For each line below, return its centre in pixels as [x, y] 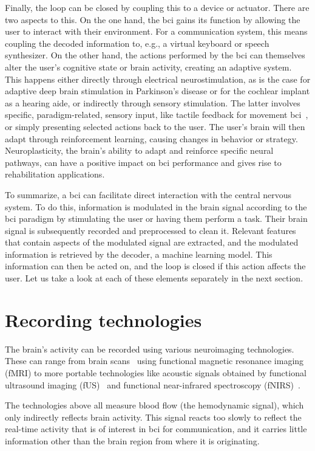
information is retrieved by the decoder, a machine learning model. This [139, 254]
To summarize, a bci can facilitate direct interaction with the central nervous [148, 194]
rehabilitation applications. [55, 174]
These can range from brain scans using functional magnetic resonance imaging [154, 361]
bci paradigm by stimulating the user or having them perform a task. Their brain [156, 219]
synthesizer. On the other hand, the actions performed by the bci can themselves [155, 55]
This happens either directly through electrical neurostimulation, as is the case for [158, 79]
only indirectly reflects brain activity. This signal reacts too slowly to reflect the [153, 417]
